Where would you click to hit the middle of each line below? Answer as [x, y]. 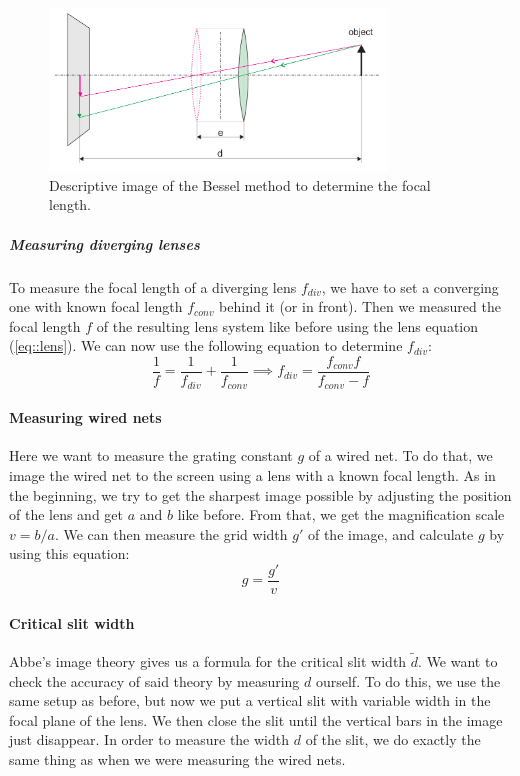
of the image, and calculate [390, 533]
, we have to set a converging [410, 286]
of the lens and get [66, 514]
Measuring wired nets [85, 417]
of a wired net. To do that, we [400, 455]
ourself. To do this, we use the [408, 680]
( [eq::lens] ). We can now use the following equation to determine [206, 345]
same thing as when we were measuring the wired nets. [177, 758]
